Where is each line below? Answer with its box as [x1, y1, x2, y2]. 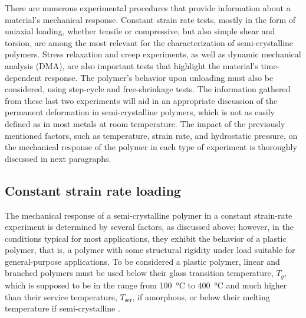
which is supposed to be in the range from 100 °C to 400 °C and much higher [5, 278, 287, 291]
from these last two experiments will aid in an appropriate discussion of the [5, 94, 278, 106]
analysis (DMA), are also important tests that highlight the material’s [5, 59, 258, 72]
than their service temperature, [5, 290, 117, 303]
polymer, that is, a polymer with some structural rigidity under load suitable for [5, 244, 295, 256]
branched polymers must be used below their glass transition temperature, [5, 267, 274, 279]
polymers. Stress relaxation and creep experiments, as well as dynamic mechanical [5, 48, 301, 60]
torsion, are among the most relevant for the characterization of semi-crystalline [5, 36, 293, 48]
